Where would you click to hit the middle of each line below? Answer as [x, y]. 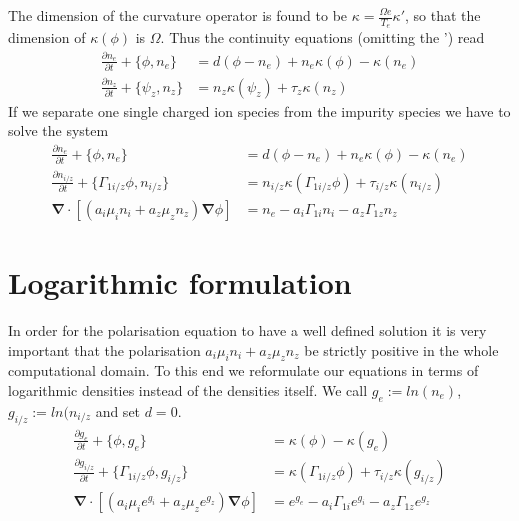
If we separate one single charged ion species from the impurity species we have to [259, 110]
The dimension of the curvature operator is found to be [178, 15]
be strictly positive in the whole [401, 349]
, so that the [443, 15]
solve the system [58, 130]
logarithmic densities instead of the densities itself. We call [188, 390]
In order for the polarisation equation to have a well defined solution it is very [247, 330]
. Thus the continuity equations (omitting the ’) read [322, 37]
